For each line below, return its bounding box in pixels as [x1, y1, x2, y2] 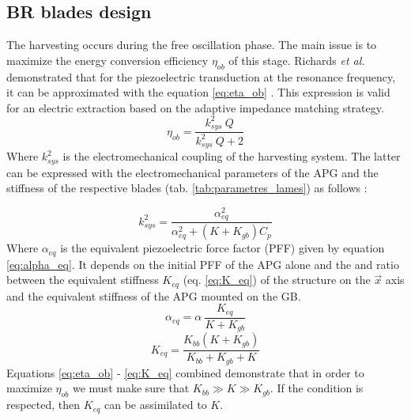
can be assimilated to [104, 396, 207, 413]
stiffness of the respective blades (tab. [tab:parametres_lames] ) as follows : [6, 180, 368, 196]
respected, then [6, 396, 81, 413]
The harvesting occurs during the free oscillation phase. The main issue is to [6, 36, 377, 53]
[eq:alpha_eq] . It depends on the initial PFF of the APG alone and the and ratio [6, 255, 399, 272]
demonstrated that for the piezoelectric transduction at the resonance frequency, [6, 68, 396, 85]
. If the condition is [270, 380, 364, 396]
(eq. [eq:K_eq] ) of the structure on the [183, 271, 371, 288]
